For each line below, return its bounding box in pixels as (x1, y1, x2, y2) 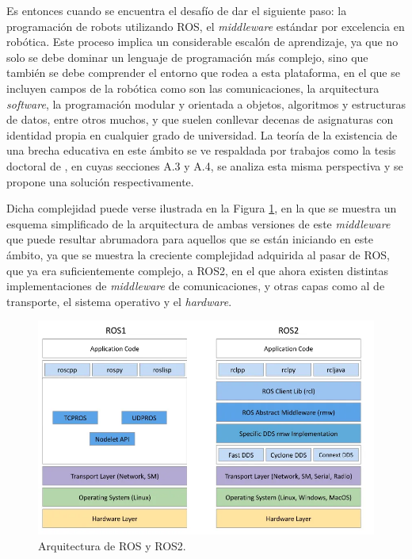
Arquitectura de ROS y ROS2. (38, 537, 186, 553)
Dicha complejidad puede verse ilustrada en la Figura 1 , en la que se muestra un (6, 200, 397, 216)
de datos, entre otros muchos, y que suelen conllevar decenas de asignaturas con (6, 111, 394, 128)
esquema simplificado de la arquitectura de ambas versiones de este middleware (6, 215, 391, 232)
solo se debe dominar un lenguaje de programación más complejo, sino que (6, 48, 368, 65)
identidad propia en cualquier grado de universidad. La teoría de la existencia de (6, 126, 398, 143)
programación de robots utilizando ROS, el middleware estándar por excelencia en (6, 17, 405, 34)
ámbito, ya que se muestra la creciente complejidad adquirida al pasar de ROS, (6, 246, 390, 262)
